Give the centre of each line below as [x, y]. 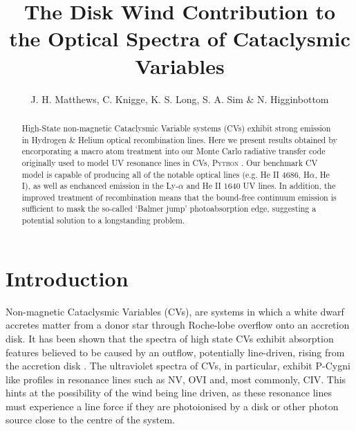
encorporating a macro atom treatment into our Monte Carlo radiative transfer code [174, 151]
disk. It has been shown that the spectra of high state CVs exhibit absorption [170, 338]
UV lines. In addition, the [289, 186]
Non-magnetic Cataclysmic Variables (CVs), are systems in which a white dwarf [175, 311]
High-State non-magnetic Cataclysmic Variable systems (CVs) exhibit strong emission [176, 128]
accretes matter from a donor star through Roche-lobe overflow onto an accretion [178, 325]
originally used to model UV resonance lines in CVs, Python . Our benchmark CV [170, 162]
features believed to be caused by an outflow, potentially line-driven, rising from [175, 352]
